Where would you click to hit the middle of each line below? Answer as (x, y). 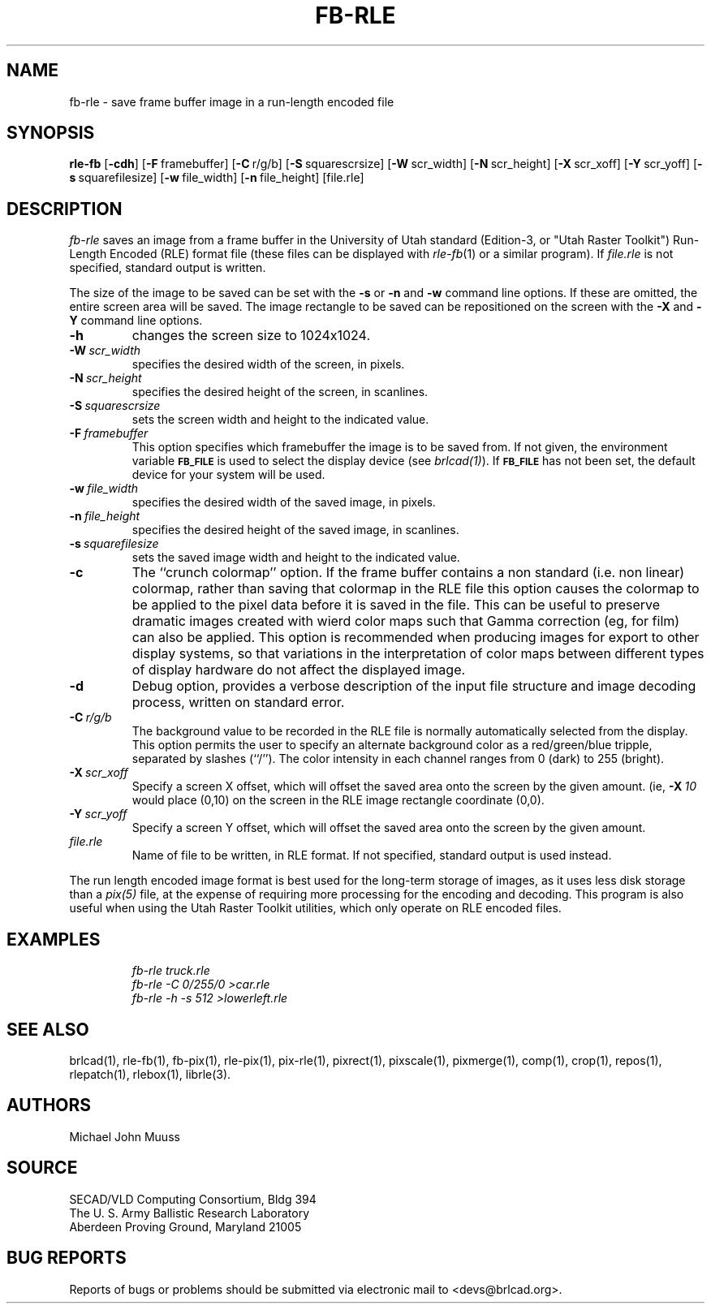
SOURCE (42, 1168)
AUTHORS (49, 1105)
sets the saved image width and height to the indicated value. (296, 558)
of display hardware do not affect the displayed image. (299, 670)
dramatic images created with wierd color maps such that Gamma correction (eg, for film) (406, 621)
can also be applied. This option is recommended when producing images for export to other (416, 638)
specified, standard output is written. (168, 268)
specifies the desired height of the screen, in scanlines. (280, 392)
